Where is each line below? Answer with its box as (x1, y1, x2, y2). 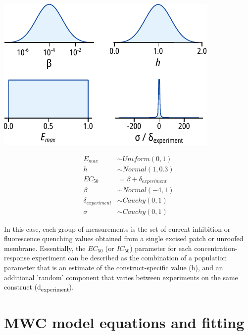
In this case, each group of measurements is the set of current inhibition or (4, 223, 231, 234)
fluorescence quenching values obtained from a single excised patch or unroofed (4, 233, 244, 244)
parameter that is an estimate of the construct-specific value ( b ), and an (4, 262, 223, 273)
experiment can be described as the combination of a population (32, 252, 227, 263)
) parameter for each (130, 243, 192, 253)
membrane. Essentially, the (4, 243, 86, 253)
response (4, 252, 30, 263)
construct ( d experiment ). (4, 282, 74, 293)
